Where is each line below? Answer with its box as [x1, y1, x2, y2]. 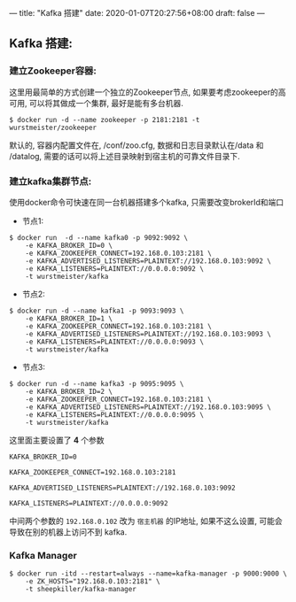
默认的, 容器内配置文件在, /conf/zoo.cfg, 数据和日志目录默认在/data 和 [9, 140, 264, 150]
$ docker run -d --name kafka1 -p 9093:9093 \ [9, 306, 184, 315]
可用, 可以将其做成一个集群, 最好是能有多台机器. [9, 97, 183, 108]
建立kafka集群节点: [9, 175, 92, 188]
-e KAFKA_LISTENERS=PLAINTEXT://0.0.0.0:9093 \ [25, 337, 204, 346]
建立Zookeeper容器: [9, 65, 97, 77]
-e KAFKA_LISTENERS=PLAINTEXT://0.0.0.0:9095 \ [25, 410, 204, 419]
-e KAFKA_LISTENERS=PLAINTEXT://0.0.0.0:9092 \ [25, 264, 204, 273]
